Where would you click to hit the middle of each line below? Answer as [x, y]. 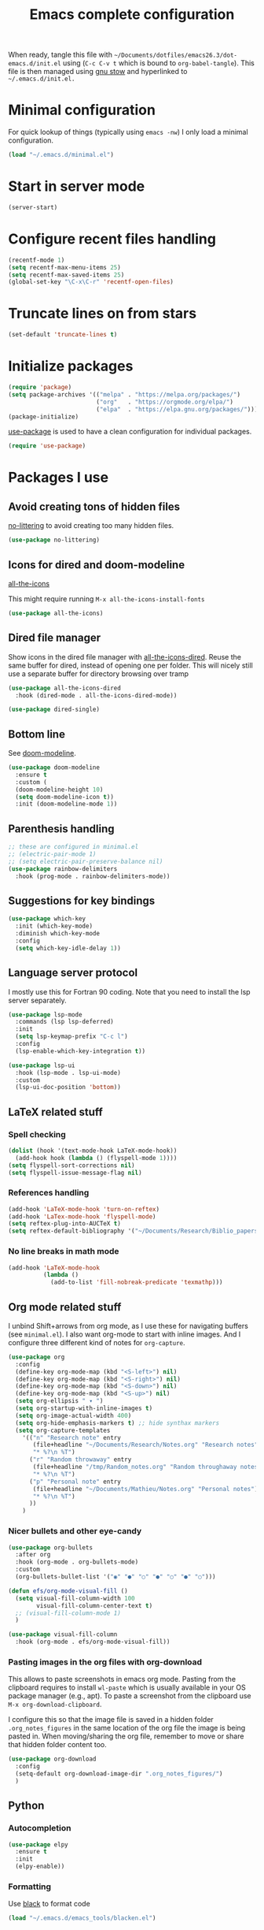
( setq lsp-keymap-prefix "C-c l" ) [71, 1037]
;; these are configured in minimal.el [73, 847]
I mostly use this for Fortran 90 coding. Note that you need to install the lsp [129, 991]
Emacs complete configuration [132, 15]
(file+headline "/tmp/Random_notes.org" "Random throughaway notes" [147, 1467]
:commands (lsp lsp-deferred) [64, 1022]
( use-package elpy [38, 1844]
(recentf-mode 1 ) [37, 260]
